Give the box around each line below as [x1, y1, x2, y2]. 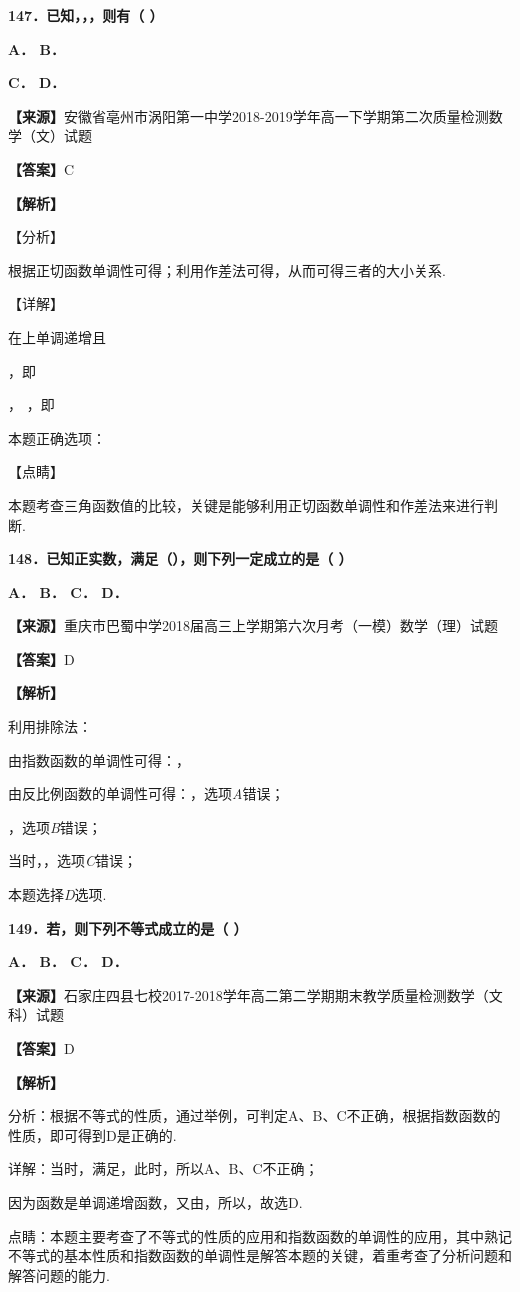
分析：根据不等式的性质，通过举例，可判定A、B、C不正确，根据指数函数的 [8, 1105, 501, 1126]
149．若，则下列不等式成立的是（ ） [8, 917, 248, 938]
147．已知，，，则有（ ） [8, 5, 164, 25]
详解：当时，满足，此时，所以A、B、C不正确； [8, 1158, 319, 1179]
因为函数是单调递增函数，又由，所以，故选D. [8, 1191, 303, 1212]
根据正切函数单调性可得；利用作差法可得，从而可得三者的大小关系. [8, 259, 446, 280]
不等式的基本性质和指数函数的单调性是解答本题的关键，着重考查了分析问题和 [8, 1245, 512, 1266]
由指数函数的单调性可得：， [8, 749, 190, 770]
